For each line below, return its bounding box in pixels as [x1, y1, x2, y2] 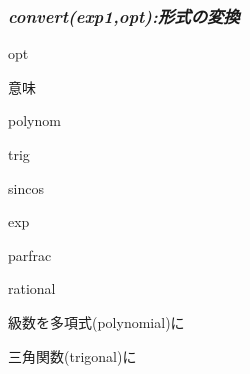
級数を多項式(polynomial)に [8, 311, 185, 332]
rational [8, 278, 56, 299]
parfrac [8, 244, 52, 265]
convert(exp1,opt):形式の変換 [8, 3, 240, 28]
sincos [8, 177, 44, 198]
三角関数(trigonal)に [8, 345, 137, 366]
